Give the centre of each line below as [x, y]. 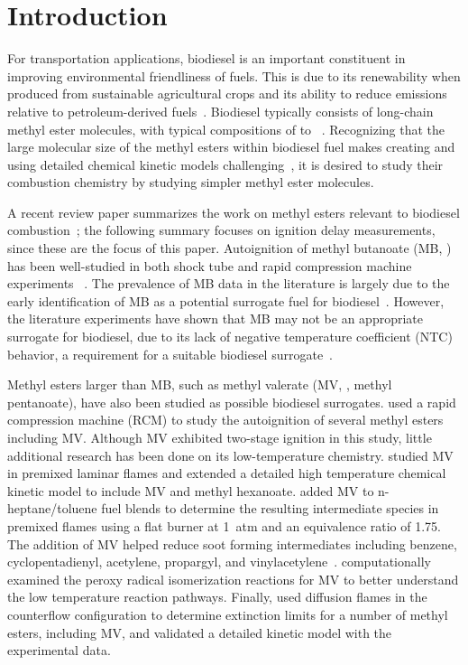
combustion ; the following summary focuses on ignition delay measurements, [221, 230]
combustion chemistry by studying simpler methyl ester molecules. [191, 182]
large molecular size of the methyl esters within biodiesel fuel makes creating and [231, 147]
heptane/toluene [52, 508]
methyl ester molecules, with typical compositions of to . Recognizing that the [226, 129]
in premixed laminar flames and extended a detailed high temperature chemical [227, 473]
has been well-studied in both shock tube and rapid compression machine [210, 265]
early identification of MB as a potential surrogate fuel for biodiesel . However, [226, 300]
